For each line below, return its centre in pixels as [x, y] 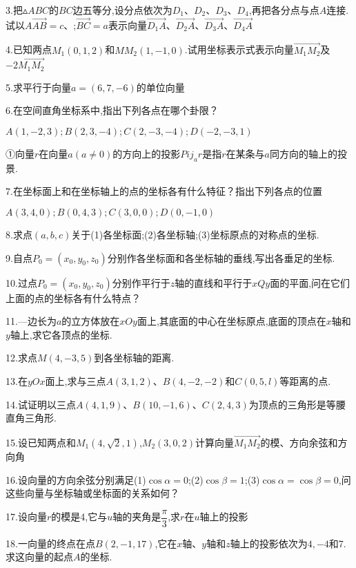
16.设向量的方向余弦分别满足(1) [76, 479]
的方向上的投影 [147, 154]
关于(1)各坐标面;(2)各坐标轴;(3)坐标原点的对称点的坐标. [195, 235]
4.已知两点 [29, 49]
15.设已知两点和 [41, 443]
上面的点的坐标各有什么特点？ [73, 297]
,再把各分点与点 [284, 10]
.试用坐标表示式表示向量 [239, 49]
